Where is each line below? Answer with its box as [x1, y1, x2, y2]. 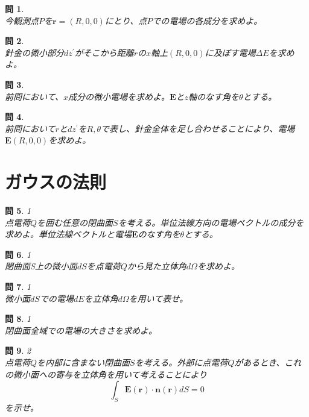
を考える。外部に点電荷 [135, 356, 228, 368]
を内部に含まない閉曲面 [37, 356, 130, 368]
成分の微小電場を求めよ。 [68, 90, 170, 102]
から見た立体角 [127, 260, 186, 272]
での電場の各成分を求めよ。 [152, 14, 263, 27]
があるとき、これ [234, 356, 302, 368]
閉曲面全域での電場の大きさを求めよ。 [5, 324, 157, 336]
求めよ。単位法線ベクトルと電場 [5, 228, 132, 240]
